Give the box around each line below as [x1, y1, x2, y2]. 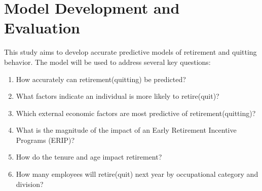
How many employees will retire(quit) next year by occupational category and [16, 169, 258, 179]
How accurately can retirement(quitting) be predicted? [16, 73, 186, 84]
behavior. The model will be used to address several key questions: [4, 56, 211, 67]
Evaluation [4, 17, 80, 38]
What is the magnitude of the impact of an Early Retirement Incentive [16, 125, 237, 135]
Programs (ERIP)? [16, 134, 75, 145]
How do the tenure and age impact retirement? [16, 151, 162, 162]
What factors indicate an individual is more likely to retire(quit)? [16, 91, 219, 101]
